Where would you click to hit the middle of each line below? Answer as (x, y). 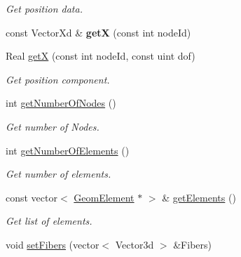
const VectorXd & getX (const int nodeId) (98, 32)
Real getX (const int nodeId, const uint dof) (101, 56)
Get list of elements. (49, 221)
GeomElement (104, 197)
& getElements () (199, 197)
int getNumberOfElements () (68, 150)
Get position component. (58, 79)
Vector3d (135, 244)
